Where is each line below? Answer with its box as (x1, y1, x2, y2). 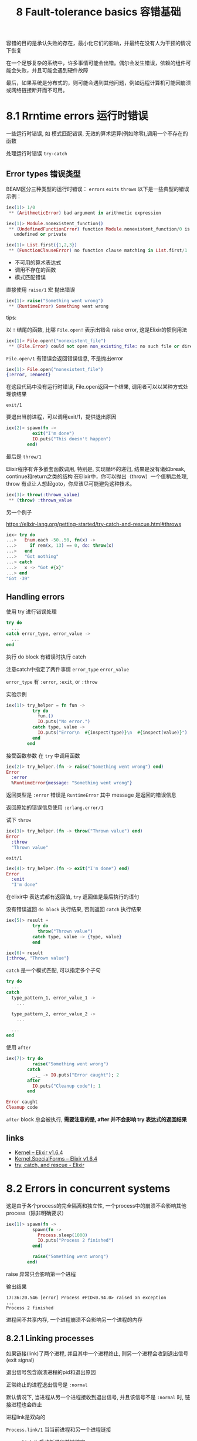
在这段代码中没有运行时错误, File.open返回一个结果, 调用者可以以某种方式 (6, 383, 184, 390)
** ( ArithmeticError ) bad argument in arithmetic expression (8, 210, 161, 216)
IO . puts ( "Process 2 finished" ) (37, 1238, 114, 1243)
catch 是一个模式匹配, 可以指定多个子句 (6, 967, 101, 974)
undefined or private (13, 232, 67, 238)
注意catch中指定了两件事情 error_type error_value (6, 666, 129, 673)
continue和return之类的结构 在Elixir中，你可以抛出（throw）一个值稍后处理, (6, 473, 189, 480)
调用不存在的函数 (14, 266, 56, 273)
